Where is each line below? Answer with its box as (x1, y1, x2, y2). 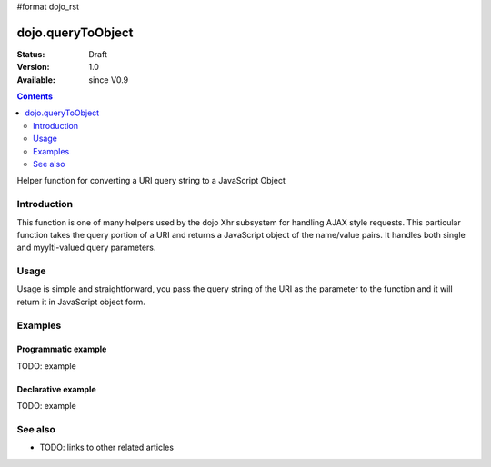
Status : (16, 48, 45, 59)
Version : (16, 62, 50, 73)
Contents (16, 91, 54, 102)
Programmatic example (16, 343, 107, 354)
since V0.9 (88, 74, 129, 85)
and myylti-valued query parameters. (16, 242, 156, 253)
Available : (16, 74, 56, 85)
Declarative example (16, 383, 96, 394)
